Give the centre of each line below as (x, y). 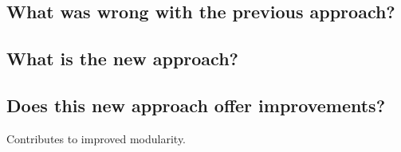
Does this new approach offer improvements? (196, 105)
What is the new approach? (122, 58)
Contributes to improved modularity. (96, 138)
